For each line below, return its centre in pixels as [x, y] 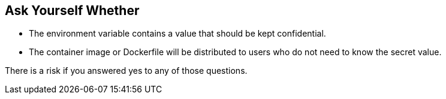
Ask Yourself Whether [72, 10]
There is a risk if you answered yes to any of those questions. [126, 71]
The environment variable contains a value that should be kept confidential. [177, 34]
